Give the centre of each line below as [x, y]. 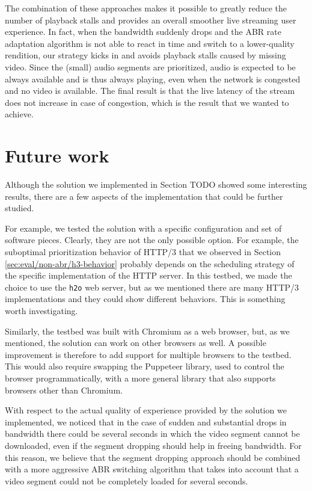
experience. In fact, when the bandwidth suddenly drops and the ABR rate [143, 32]
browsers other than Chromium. [64, 390]
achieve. [19, 114]
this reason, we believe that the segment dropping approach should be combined [153, 457]
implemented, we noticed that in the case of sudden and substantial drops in [146, 422]
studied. [20, 208]
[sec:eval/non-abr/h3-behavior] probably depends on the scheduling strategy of [150, 263]
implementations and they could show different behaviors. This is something [145, 299]
